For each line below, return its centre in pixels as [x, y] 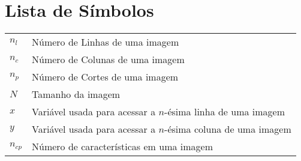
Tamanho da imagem [76, 94]
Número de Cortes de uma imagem [105, 77]
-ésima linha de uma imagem [225, 112]
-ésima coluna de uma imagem [228, 129]
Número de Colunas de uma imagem [108, 59]
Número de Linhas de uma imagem [106, 42]
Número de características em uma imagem [123, 147]
